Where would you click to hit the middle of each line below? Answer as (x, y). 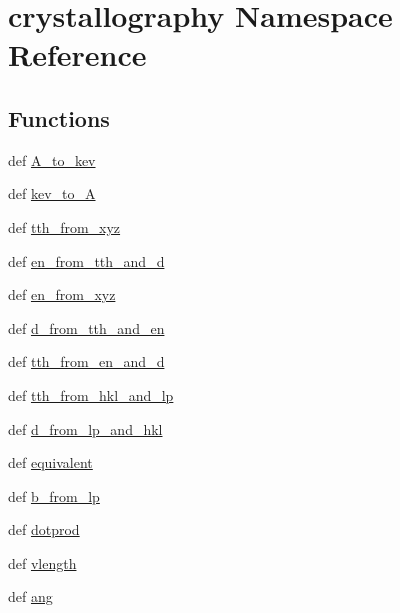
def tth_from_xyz (64, 226)
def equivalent (50, 462)
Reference (77, 54)
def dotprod (44, 529)
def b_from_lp (54, 495)
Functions (59, 117)
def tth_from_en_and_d (86, 361)
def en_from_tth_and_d (86, 260)
